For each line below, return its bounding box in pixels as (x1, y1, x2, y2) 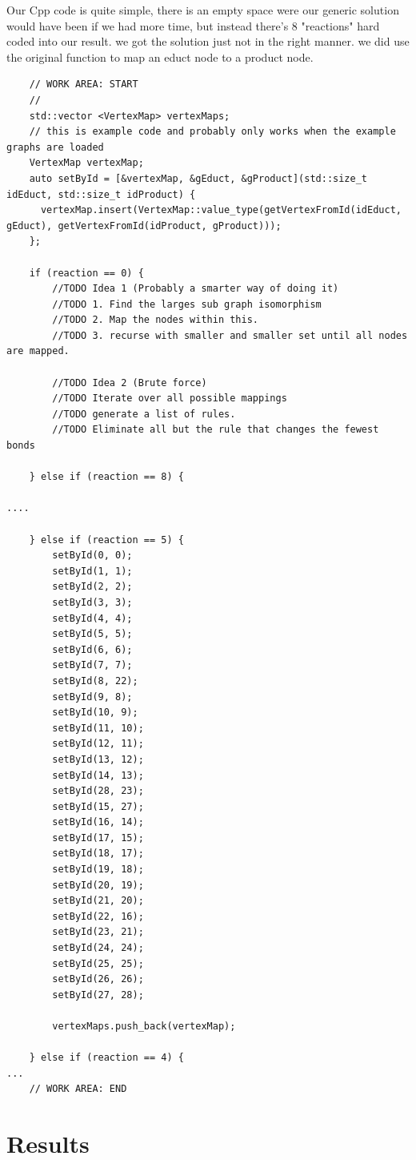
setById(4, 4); (52, 612, 133, 624)
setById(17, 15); (52, 832, 144, 844)
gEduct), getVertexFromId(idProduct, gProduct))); (6, 220, 282, 232)
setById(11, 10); (52, 722, 144, 734)
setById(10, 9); (52, 707, 138, 719)
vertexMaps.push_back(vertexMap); (52, 1021, 236, 1032)
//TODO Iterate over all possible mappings (52, 393, 287, 405)
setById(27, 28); (52, 989, 144, 1001)
